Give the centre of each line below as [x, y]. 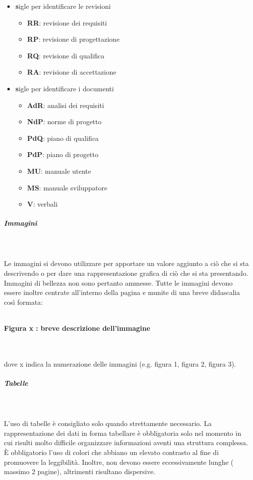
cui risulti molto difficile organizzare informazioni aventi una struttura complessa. [126, 442]
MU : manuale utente [59, 171]
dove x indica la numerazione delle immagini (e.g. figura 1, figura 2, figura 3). [120, 363]
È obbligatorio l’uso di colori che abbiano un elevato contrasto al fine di [111, 452]
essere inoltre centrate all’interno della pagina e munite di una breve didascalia [122, 292]
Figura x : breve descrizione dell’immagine [77, 328]
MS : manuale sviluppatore [67, 187]
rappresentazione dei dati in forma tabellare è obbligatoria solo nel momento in [123, 433]
